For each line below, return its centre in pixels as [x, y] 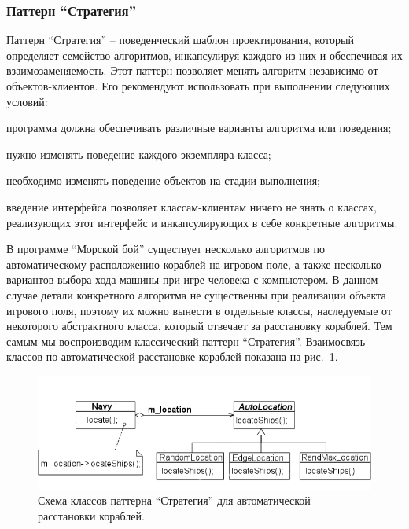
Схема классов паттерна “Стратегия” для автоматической [174, 500]
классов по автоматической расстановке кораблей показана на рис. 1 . [172, 356]
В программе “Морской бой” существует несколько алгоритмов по [166, 249]
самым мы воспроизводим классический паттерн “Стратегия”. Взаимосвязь [186, 341]
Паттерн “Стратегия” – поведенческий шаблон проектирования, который [180, 40]
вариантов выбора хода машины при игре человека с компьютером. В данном [192, 279]
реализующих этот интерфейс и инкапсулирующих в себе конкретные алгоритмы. [202, 222]
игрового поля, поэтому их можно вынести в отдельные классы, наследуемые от [199, 310]
